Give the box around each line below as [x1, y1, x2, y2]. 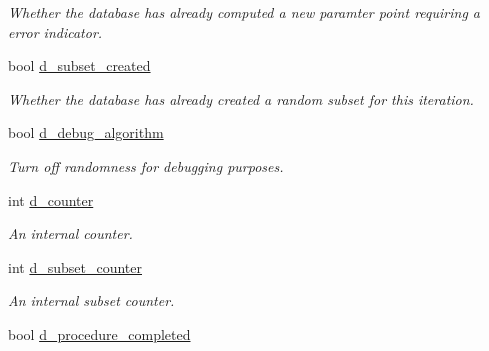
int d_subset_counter [8, 256, 142, 277]
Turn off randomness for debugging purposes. [8, 155, 284, 176]
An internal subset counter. [8, 290, 175, 311]
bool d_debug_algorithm [8, 122, 164, 143]
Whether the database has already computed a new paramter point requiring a [8, 2, 480, 22]
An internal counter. [8, 223, 133, 244]
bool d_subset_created [8, 55, 151, 76]
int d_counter [8, 189, 94, 210]
